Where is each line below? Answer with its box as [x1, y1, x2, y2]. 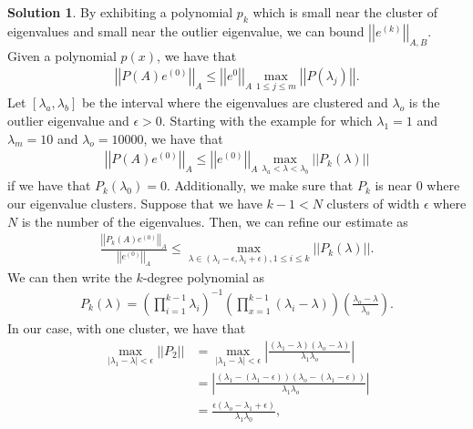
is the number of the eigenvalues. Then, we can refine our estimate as [21, 211, 408, 230]
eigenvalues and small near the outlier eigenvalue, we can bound [7, 21, 365, 40]
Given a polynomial [7, 46, 117, 65]
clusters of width [326, 194, 420, 213]
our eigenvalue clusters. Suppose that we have [7, 194, 262, 213]
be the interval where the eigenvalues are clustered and [81, 93, 388, 112]
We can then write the [7, 267, 132, 286]
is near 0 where [375, 176, 460, 195]
